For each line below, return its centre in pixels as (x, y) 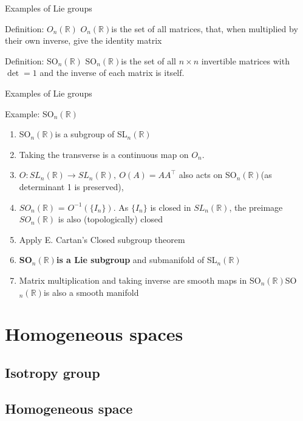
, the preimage (256, 207)
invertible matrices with (245, 60)
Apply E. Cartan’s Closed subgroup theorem (102, 239)
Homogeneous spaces (94, 334)
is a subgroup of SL (91, 134)
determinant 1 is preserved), (71, 186)
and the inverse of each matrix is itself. (112, 73)
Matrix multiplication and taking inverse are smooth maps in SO (140, 280)
